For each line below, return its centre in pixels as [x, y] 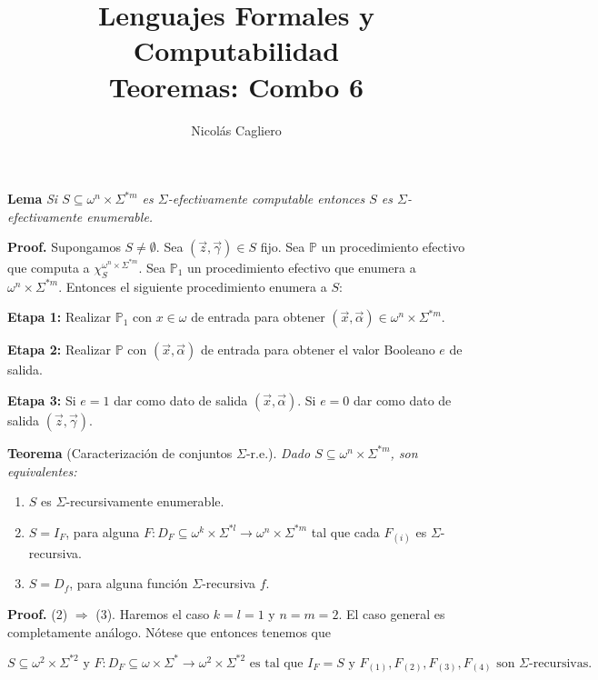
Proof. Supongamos [64, 247]
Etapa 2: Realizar [59, 350]
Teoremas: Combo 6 [236, 86]
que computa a [49, 267]
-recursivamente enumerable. [145, 501]
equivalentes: [42, 470]
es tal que [276, 663]
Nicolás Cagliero [236, 130]
